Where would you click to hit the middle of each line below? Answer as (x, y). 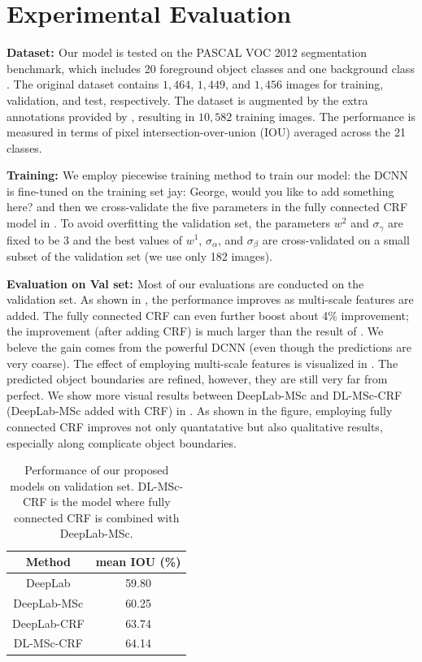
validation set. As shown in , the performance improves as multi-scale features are (210, 299)
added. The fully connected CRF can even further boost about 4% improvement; (208, 315)
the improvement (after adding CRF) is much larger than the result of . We (195, 331)
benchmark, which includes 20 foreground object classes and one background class (211, 68)
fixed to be (33, 239)
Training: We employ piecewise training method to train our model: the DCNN (207, 175)
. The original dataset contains (83, 84)
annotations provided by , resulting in (101, 116)
